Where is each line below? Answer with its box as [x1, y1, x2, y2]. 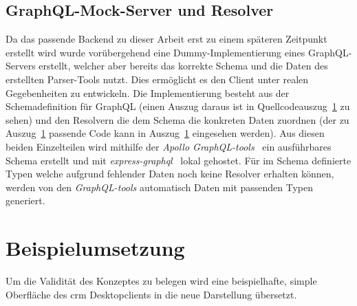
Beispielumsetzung [6, 234, 185, 262]
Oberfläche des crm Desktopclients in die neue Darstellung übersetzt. [6, 287, 297, 301]
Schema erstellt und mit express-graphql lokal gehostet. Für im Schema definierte [6, 153, 351, 167]
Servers [6, 58, 36, 73]
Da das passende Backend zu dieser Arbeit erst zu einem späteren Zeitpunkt [6, 32, 327, 46]
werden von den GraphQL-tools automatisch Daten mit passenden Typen [6, 179, 314, 194]
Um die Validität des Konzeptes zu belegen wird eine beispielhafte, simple [6, 274, 317, 288]
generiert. [6, 193, 45, 208]
